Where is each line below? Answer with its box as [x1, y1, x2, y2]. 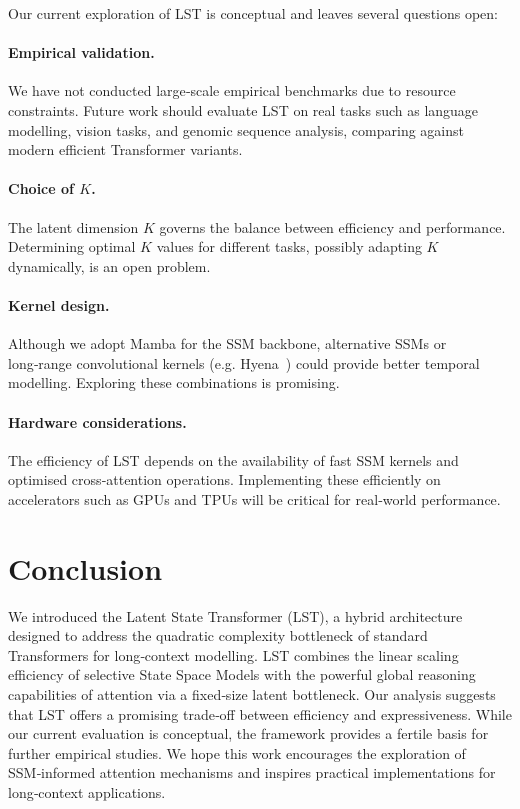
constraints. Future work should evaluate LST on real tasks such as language [8, 99, 479, 120]
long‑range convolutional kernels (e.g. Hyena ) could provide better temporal [8, 352, 480, 373]
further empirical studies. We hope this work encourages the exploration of [8, 742, 466, 763]
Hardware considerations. [8, 411, 187, 432]
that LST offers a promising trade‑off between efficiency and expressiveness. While [8, 703, 512, 724]
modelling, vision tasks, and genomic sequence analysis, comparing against [8, 119, 464, 140]
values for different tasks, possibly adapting [156, 236, 422, 257]
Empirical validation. [8, 42, 155, 63]
